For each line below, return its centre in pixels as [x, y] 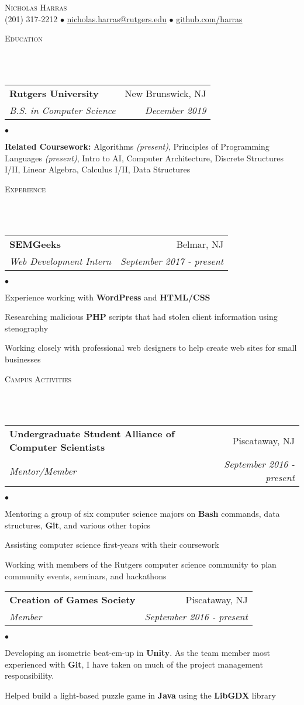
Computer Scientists [57, 447]
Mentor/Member [43, 471]
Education [24, 38]
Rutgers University [54, 93]
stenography [27, 328]
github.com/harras [209, 18]
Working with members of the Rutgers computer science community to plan [141, 564]
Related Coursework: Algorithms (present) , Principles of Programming [137, 146]
